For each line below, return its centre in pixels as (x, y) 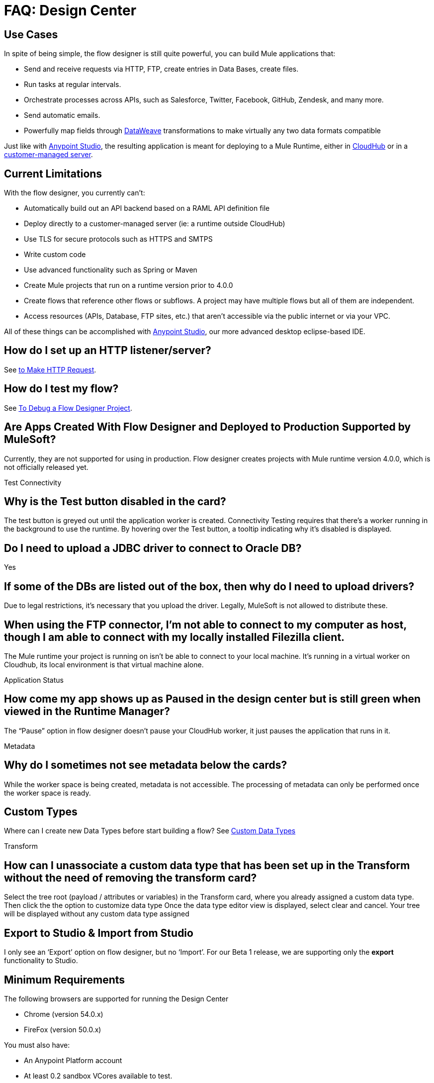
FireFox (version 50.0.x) (63, 1029)
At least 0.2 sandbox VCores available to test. (98, 1076)
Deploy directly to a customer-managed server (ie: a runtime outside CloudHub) (155, 224)
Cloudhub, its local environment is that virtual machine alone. (104, 664)
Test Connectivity (33, 482)
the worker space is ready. (47, 793)
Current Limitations (53, 174)
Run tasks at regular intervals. (73, 85)
